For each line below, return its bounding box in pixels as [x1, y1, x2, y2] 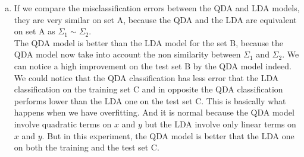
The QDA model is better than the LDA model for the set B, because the [14, 36, 283, 49]
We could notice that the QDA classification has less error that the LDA [14, 71, 279, 84]
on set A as [14, 25, 55, 37]
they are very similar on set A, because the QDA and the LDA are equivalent [14, 13, 297, 25]
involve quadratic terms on [14, 117, 112, 130]
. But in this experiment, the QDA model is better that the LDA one [42, 129, 294, 142]
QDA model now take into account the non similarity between [14, 48, 241, 60]
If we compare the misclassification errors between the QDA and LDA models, [14, 2, 300, 14]
